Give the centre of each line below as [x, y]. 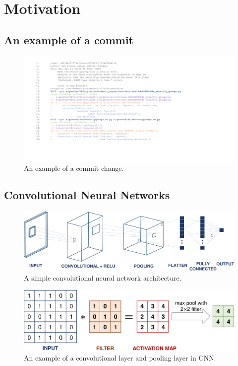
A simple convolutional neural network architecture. [103, 278]
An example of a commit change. [74, 168]
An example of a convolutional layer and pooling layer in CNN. [120, 357]
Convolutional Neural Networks [87, 195]
